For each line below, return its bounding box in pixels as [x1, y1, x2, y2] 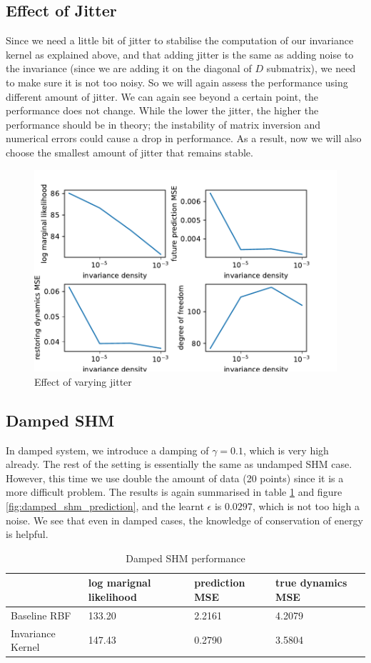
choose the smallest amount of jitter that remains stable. [6, 144, 253, 159]
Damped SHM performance [126, 550, 245, 565]
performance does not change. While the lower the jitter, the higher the [6, 103, 319, 118]
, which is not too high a [252, 498, 360, 513]
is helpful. [6, 527, 49, 542]
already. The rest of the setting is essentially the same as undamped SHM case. [6, 457, 352, 472]
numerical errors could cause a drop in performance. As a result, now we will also [6, 131, 362, 146]
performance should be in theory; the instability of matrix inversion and [6, 116, 321, 131]
